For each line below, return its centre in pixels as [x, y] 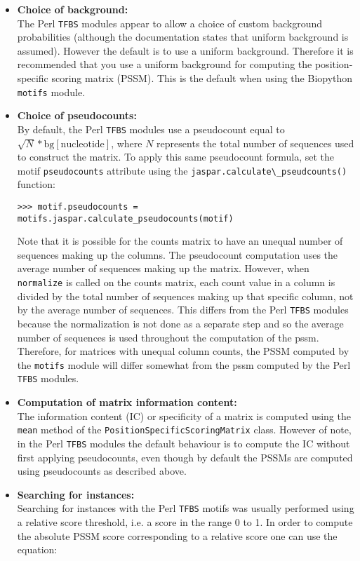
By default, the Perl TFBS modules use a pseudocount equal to [151, 129]
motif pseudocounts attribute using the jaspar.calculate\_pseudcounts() [182, 170]
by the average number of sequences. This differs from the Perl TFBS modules [183, 310]
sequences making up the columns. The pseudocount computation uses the [178, 254]
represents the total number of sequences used [255, 143]
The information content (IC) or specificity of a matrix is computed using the [184, 415]
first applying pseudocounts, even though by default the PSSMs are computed [185, 457]
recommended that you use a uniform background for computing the [165, 64]
